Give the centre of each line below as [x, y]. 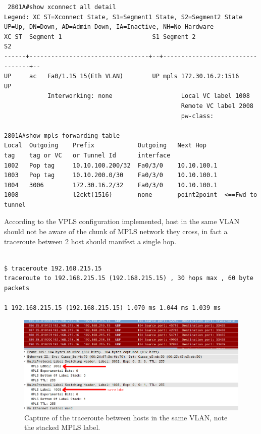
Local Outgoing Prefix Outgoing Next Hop [105, 146]
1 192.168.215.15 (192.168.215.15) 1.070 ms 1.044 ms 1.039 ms [113, 308]
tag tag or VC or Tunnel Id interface [87, 155]
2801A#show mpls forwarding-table [62, 135]
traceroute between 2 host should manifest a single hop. [90, 241]
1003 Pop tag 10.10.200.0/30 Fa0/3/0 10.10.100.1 [111, 175]
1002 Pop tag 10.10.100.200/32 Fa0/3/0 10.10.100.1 [111, 165]
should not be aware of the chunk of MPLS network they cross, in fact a [116, 231]
